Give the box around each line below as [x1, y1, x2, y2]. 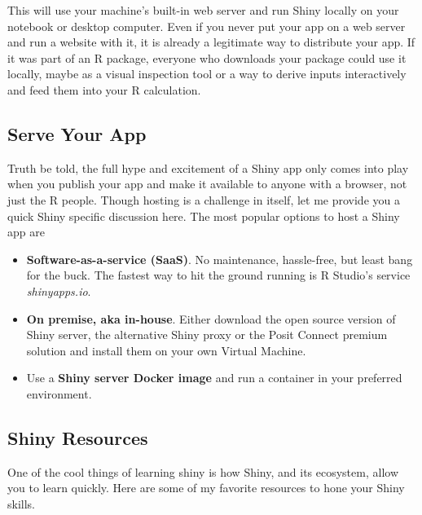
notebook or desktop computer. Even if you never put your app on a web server [7, 17, 406, 34]
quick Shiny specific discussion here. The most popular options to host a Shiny [7, 207, 400, 224]
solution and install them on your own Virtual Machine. [26, 341, 306, 359]
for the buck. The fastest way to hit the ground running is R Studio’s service [26, 266, 411, 284]
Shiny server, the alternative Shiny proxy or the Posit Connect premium [26, 326, 388, 343]
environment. [26, 385, 92, 402]
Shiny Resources [7, 425, 148, 450]
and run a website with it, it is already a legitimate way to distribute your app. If [7, 33, 415, 51]
